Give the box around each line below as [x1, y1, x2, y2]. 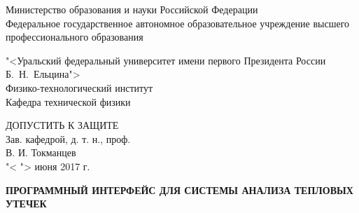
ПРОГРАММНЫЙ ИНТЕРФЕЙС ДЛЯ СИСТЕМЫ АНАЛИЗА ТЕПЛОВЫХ [6, 182, 353, 197]
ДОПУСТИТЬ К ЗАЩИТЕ [6, 118, 119, 132]
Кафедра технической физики [6, 94, 131, 109]
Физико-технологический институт [6, 80, 153, 95]
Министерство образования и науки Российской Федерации [6, 2, 258, 16]
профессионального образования [6, 29, 143, 44]
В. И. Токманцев [6, 145, 76, 160]
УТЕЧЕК [6, 196, 47, 211]
